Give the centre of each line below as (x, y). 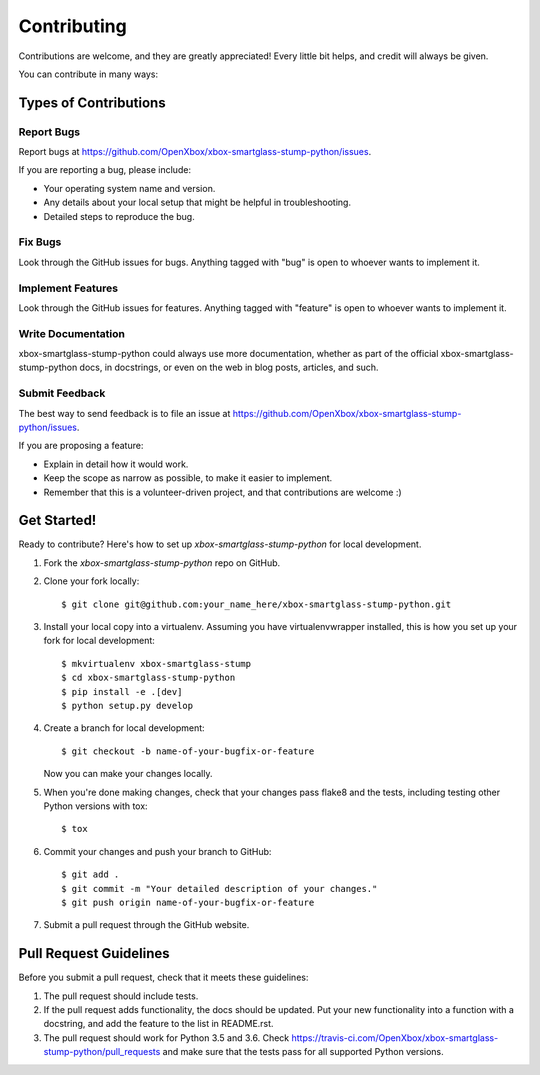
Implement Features (68, 288)
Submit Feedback (62, 393)
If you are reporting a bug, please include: (105, 170)
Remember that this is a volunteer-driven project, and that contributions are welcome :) (222, 492)
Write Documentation (71, 333)
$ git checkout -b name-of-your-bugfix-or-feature (188, 751)
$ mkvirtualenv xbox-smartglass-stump (156, 663)
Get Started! (57, 520)
